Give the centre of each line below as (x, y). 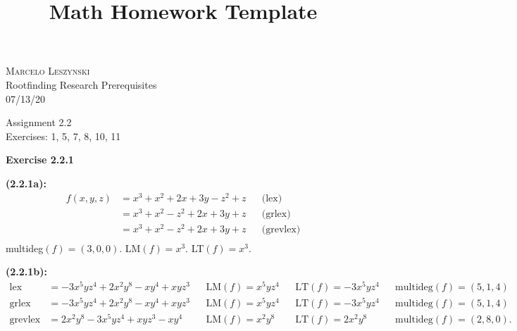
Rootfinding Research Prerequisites (81, 84)
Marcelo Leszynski (48, 71)
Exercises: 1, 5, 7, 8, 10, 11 (63, 136)
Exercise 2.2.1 (40, 160)
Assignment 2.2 (39, 122)
